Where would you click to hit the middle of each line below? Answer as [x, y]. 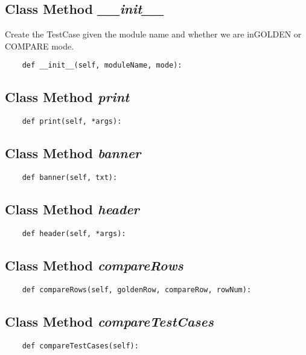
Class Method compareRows [94, 265]
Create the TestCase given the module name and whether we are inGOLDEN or [153, 34]
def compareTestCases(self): [80, 346]
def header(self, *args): [74, 233]
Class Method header [72, 209]
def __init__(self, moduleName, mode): [102, 66]
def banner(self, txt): [70, 178]
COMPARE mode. [40, 46]
